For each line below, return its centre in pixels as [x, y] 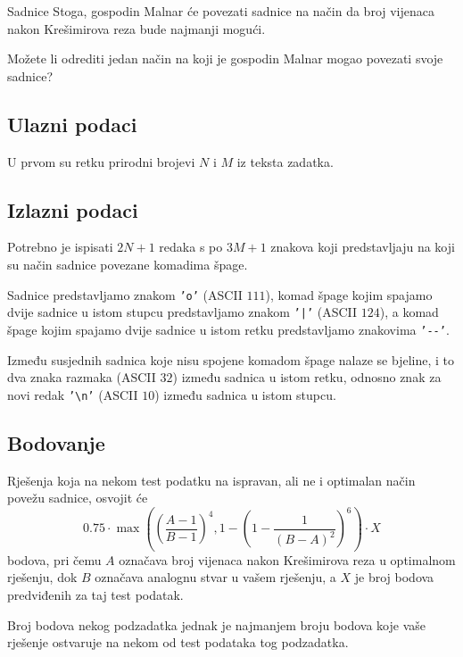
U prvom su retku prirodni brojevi [101, 161]
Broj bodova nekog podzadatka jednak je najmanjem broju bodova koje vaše [217, 624]
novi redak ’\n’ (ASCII [73, 394]
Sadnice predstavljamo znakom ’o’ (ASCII [125, 294]
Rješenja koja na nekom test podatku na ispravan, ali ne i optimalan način [211, 480]
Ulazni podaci [72, 124]
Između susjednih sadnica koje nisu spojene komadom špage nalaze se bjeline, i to [231, 359]
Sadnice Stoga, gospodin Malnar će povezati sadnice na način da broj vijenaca [221, 11]
